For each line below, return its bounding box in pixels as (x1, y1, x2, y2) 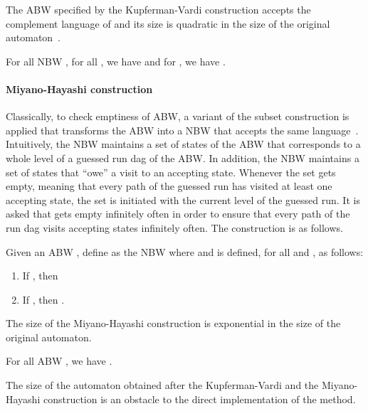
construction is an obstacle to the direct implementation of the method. (43, 391, 356, 406)
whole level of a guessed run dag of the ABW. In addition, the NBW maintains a (6, 150, 359, 165)
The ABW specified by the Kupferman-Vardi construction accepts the (6, 2, 311, 16)
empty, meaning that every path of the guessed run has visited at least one (6, 178, 332, 193)
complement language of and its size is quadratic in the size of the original (6, 16, 330, 31)
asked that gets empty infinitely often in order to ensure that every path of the (6, 206, 350, 221)
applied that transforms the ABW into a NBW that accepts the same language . (6, 122, 359, 137)
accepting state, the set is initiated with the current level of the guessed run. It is (6, 192, 360, 207)
